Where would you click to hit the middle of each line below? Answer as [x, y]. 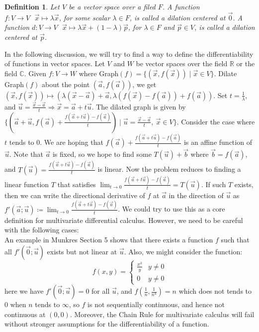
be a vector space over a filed [112, 6]
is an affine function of [218, 142]
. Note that [26, 154]
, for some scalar [85, 17]
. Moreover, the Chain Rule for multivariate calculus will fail [162, 314]
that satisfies [77, 184]
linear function [27, 184]
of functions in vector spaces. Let [55, 63]
